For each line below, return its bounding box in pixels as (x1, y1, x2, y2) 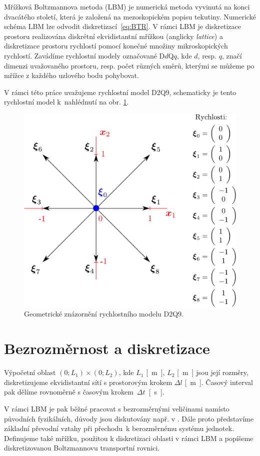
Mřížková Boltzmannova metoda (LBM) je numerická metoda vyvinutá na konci (4, 1, 250, 11)
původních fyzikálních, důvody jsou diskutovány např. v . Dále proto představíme (4, 413, 254, 423)
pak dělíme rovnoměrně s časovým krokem (4, 386, 133, 397)
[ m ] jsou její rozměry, (177, 367, 248, 377)
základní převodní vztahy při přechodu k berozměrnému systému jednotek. (4, 423, 234, 433)
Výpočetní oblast (4, 367, 56, 377)
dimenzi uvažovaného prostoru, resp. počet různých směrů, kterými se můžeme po (4, 60, 254, 70)
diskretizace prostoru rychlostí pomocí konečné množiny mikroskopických (4, 40, 228, 51)
